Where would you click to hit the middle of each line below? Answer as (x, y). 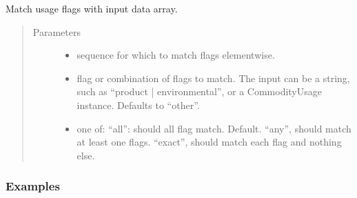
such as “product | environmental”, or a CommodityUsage (199, 91)
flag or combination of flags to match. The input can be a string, (213, 78)
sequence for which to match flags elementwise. (176, 55)
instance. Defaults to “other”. (138, 105)
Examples (33, 186)
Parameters (57, 31)
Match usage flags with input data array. (92, 8)
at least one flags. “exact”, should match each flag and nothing (209, 142)
